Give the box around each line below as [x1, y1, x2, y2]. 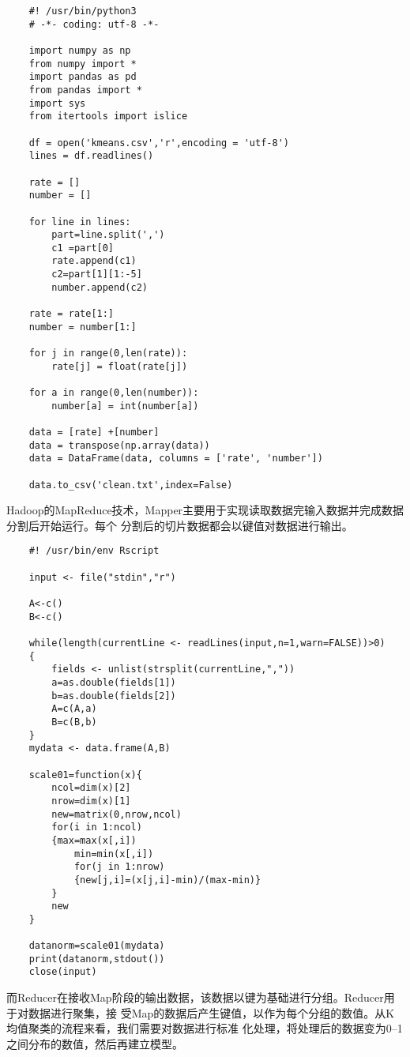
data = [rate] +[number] [28, 427, 160, 438]
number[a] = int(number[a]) [51, 400, 199, 412]
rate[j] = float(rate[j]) [51, 360, 188, 372]
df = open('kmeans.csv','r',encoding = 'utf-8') [28, 137, 289, 149]
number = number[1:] [28, 321, 137, 333]
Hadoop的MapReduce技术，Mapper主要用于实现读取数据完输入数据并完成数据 [6, 502, 404, 518]
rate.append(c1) [51, 255, 137, 267]
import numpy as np [28, 44, 131, 56]
